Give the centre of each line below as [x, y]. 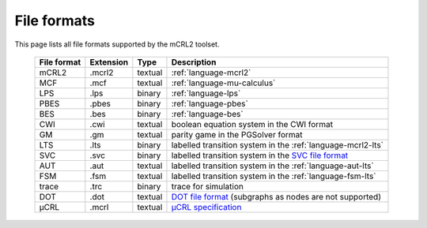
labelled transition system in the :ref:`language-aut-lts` [273, 166]
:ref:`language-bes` [208, 114]
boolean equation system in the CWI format [252, 124]
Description [194, 62]
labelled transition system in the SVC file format [260, 155]
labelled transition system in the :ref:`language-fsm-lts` [274, 176]
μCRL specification [206, 207]
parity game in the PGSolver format [237, 134]
